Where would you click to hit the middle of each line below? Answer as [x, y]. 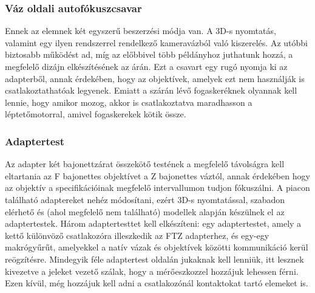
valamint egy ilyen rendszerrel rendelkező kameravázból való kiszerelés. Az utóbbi [156, 42]
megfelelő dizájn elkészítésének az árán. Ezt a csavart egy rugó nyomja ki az [146, 66]
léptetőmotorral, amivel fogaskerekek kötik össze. [96, 114]
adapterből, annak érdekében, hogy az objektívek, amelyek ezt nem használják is [155, 78]
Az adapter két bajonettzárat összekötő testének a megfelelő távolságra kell [145, 164]
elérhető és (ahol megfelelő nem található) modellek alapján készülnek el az [145, 211]
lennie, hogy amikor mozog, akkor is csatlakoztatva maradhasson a [129, 102]
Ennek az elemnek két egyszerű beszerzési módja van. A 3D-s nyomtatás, [141, 31]
